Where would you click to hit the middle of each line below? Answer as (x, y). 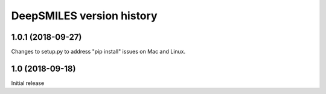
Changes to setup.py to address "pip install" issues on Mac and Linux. (98, 52)
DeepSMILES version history (84, 16)
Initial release (28, 83)
